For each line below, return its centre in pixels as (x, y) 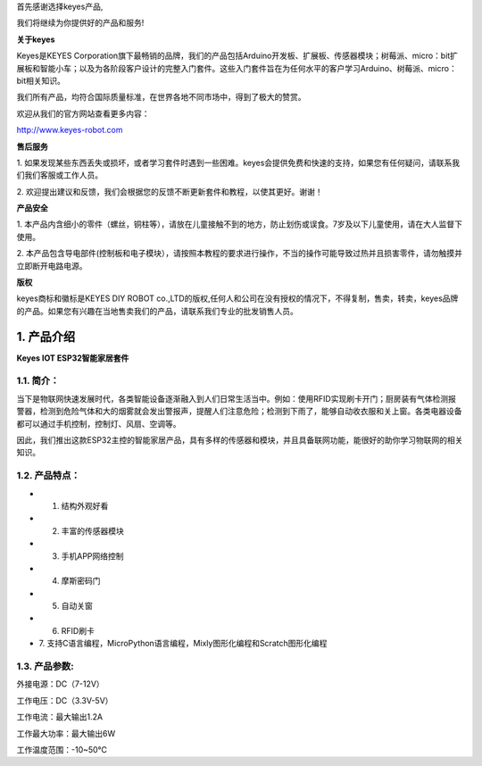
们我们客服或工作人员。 (59, 175)
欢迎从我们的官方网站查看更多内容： (83, 113)
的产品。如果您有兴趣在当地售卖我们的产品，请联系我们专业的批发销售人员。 (157, 311)
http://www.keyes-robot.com (70, 130)
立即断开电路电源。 (52, 266)
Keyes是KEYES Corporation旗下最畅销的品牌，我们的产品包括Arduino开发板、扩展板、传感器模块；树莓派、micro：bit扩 (237, 56)
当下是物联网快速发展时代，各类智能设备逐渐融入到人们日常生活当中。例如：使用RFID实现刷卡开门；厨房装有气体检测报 (237, 398)
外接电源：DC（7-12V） (60, 684)
